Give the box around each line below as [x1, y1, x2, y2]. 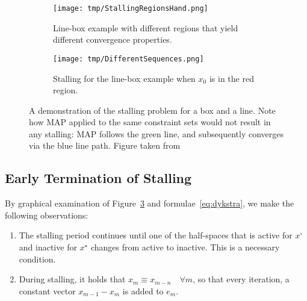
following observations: [5, 208, 88, 221]
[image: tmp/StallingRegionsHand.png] [53, 4, 208, 13]
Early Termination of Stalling [5, 169, 192, 187]
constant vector [19, 284, 76, 297]
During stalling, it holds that [19, 273, 126, 285]
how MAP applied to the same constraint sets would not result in [29, 116, 271, 128]
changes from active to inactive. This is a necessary [90, 241, 280, 253]
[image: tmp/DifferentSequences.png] [53, 54, 204, 63]
